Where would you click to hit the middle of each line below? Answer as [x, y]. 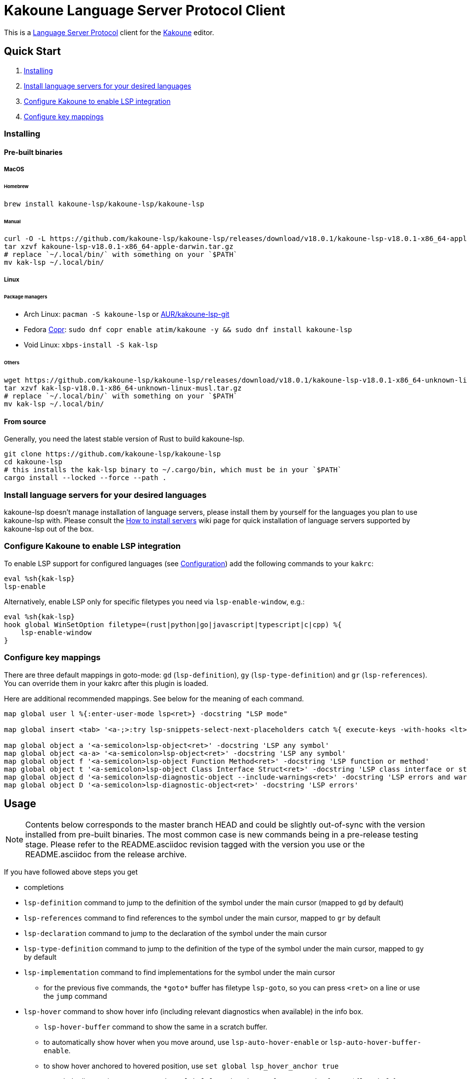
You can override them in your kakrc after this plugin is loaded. [106, 683]
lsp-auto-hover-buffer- [375, 1043]
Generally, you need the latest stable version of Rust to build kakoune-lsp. [124, 439]
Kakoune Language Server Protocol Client [145, 10]
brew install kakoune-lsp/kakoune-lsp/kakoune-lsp [104, 204]
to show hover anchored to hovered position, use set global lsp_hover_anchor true [191, 1066]
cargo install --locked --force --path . [85, 478]
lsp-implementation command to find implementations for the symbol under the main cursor [180, 973]
